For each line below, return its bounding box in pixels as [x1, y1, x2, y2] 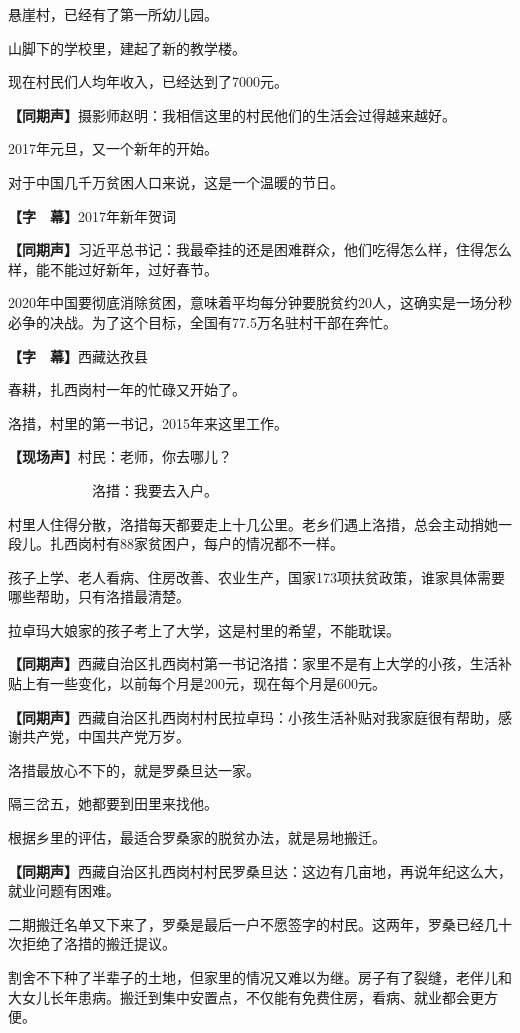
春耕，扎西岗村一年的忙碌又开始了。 [8, 379, 246, 400]
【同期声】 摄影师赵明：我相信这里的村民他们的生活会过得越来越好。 [8, 104, 456, 125]
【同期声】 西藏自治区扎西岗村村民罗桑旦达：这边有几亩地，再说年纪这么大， [8, 860, 512, 881]
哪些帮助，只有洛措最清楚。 [8, 586, 190, 607]
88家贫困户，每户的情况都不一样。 [119, 533, 344, 554]
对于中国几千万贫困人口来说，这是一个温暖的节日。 [8, 171, 344, 192]
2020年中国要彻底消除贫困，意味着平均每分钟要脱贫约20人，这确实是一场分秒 [8, 292, 512, 313]
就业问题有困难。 [8, 880, 120, 901]
